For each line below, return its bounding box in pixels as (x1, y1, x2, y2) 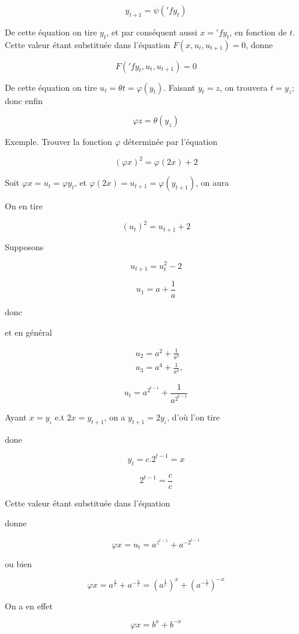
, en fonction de (229, 25, 287, 38)
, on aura (195, 176, 229, 189)
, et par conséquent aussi (106, 25, 198, 38)
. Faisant (163, 81, 196, 93)
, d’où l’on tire (167, 411, 220, 423)
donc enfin (5, 94, 43, 106)
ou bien (5, 557, 32, 570)
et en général (5, 325, 52, 338)
